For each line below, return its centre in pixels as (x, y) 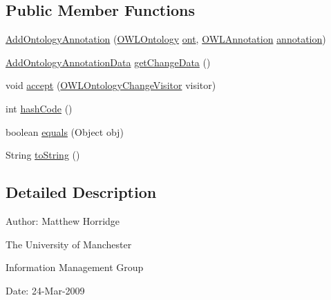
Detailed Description (81, 192)
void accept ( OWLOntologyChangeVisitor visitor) (111, 85)
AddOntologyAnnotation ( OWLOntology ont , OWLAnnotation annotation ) (166, 39)
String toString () (43, 155)
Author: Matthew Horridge (63, 220)
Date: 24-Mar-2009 (45, 290)
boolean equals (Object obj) (65, 131)
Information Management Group (75, 267)
